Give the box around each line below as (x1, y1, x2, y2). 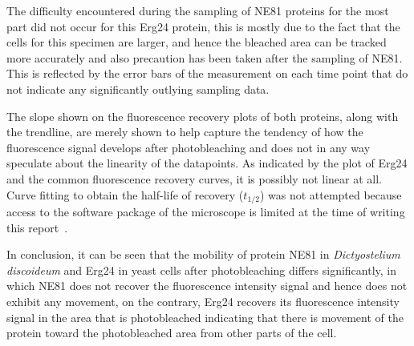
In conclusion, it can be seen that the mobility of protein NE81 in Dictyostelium (6, 246, 400, 263)
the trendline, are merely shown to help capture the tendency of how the (6, 123, 363, 140)
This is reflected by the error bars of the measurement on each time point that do (6, 65, 408, 82)
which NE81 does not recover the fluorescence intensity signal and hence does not (6, 277, 408, 294)
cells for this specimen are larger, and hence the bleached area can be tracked (6, 34, 387, 50)
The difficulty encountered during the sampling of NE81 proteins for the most (6, 2, 389, 18)
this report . (6, 219, 68, 235)
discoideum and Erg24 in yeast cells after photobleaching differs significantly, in (6, 261, 397, 278)
